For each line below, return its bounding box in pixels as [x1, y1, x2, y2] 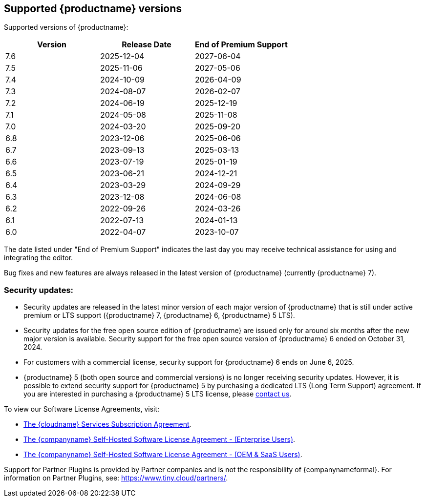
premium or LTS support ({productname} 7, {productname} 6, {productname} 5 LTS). [23, 311, 295, 320]
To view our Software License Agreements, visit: [4, 405, 160, 414]
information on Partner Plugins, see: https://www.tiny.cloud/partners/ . [4, 474, 228, 482]
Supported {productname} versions [4, 2, 182, 15]
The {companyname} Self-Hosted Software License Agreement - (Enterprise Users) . [23, 435, 296, 444]
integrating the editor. [4, 253, 73, 262]
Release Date [122, 40, 171, 50]
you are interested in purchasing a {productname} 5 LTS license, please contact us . [23, 390, 292, 398]
